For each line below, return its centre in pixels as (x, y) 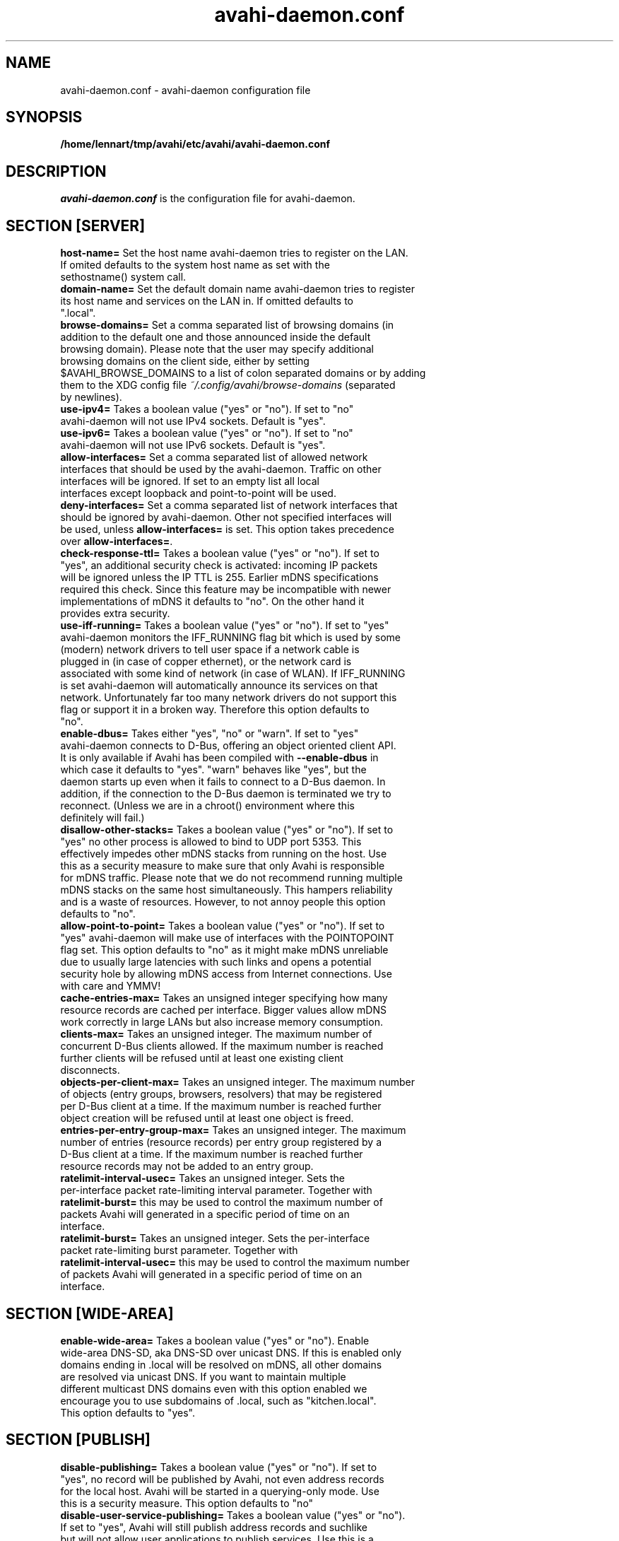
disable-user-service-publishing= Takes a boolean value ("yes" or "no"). (233, 1515)
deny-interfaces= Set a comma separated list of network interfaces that (229, 505)
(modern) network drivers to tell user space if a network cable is (210, 650)
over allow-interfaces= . (117, 541)
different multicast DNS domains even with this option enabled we (214, 1388)
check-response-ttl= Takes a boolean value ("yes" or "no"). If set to (220, 553)
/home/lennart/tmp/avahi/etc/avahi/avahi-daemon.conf (195, 144)
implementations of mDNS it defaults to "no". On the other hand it (212, 602)
